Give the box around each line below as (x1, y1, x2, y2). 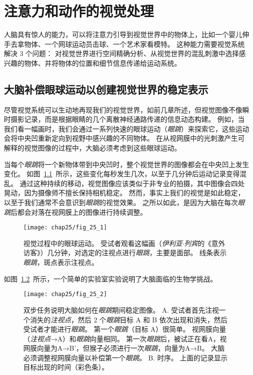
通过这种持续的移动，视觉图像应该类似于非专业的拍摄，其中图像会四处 (19, 178, 245, 188)
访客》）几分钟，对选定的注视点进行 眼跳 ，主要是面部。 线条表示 (23, 247, 227, 258)
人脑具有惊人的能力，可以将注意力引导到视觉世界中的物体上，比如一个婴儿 (4, 29, 242, 39)
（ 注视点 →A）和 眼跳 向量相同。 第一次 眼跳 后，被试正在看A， (23, 333, 220, 343)
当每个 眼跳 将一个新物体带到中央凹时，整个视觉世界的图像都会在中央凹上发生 (4, 159, 249, 169)
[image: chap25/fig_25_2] (23, 291, 107, 298)
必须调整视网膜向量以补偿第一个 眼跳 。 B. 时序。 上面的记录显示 (23, 352, 228, 362)
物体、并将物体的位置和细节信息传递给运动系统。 (24, 57, 181, 68)
